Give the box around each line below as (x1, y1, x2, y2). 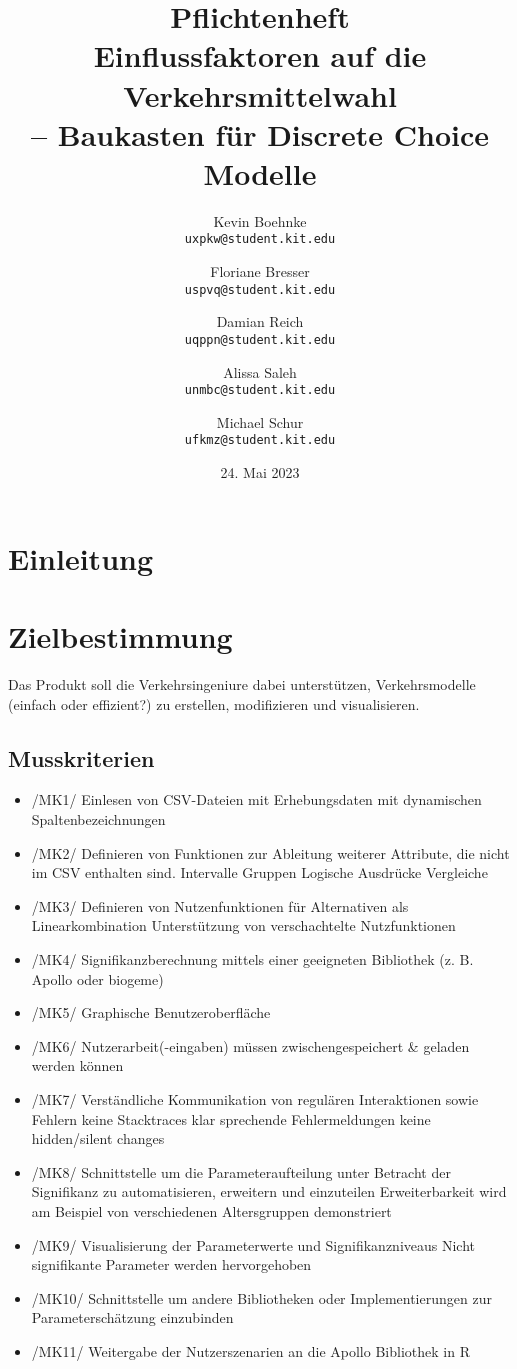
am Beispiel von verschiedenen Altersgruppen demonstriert (31, 1200, 392, 1221)
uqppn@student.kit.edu (184, 332, 336, 347)
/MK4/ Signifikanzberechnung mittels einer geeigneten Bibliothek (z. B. (31, 948, 474, 969)
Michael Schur (216, 411, 304, 432)
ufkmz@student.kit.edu (184, 433, 336, 448)
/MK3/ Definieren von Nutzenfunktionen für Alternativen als (31, 895, 409, 916)
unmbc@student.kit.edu (184, 383, 336, 398)
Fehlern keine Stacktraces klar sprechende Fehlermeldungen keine (31, 1108, 431, 1129)
